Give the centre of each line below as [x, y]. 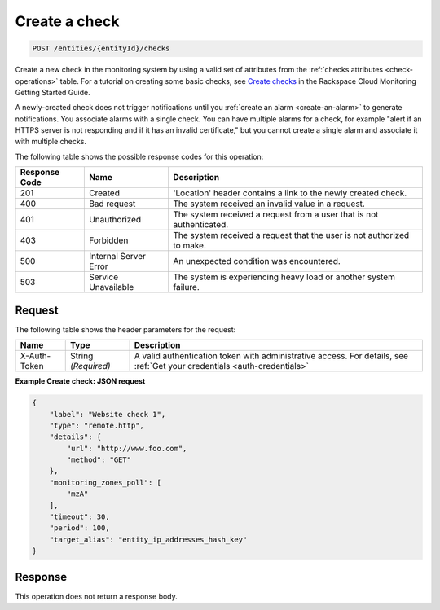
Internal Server [117, 257]
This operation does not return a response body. [97, 596]
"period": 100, [79, 528]
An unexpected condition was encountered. [257, 261]
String [81, 356]
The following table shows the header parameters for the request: [125, 329]
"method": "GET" [99, 460]
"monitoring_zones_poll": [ [106, 482]
